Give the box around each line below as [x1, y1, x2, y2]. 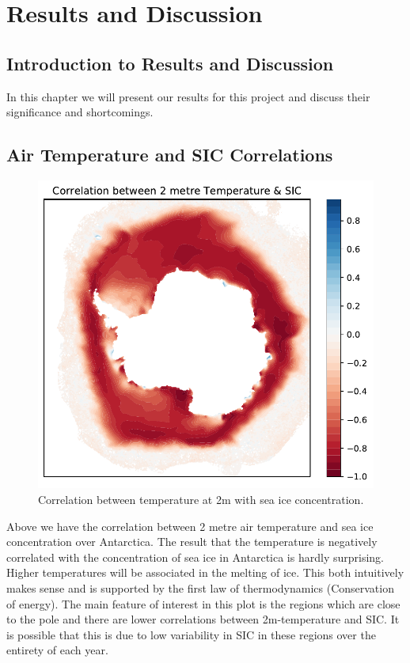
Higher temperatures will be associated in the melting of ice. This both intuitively [6, 564, 404, 581]
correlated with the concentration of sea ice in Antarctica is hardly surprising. [6, 548, 384, 565]
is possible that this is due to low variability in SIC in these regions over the [6, 626, 376, 642]
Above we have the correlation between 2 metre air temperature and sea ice [6, 517, 374, 534]
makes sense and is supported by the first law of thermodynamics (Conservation [6, 579, 394, 596]
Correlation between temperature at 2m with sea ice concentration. [38, 491, 364, 507]
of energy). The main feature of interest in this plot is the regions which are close [6, 595, 401, 612]
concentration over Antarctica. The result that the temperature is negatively [6, 533, 378, 550]
